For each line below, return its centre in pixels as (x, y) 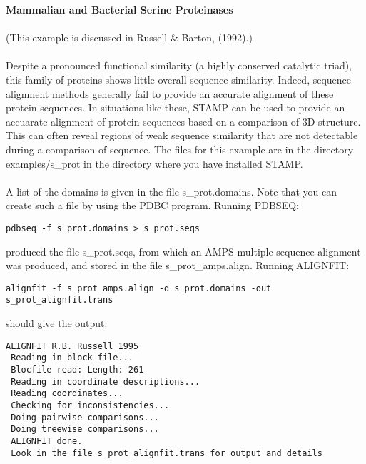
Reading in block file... (72, 358)
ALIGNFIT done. (47, 441)
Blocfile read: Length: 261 (77, 369)
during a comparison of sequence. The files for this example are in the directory (180, 149)
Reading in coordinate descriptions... (106, 382)
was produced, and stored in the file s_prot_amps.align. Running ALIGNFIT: (178, 265)
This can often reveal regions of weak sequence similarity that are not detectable (182, 135)
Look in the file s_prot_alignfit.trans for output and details (167, 453)
